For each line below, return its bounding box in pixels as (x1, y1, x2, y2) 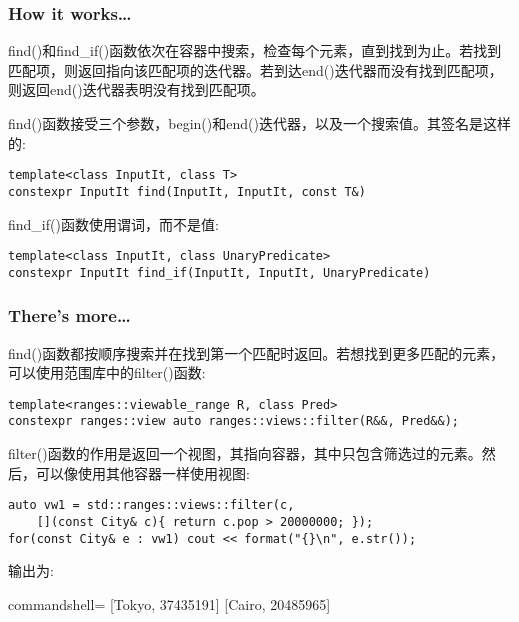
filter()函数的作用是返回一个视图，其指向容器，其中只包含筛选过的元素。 (8, 443, 482, 464)
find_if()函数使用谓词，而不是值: (8, 213, 219, 234)
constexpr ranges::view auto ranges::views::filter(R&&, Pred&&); (8, 414, 460, 429)
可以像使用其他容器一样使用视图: (35, 462, 250, 483)
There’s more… (8, 303, 131, 328)
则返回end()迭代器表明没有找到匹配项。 (8, 79, 265, 100)
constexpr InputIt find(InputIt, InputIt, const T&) (8, 184, 366, 199)
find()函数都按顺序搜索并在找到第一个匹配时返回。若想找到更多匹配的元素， (8, 342, 505, 363)
